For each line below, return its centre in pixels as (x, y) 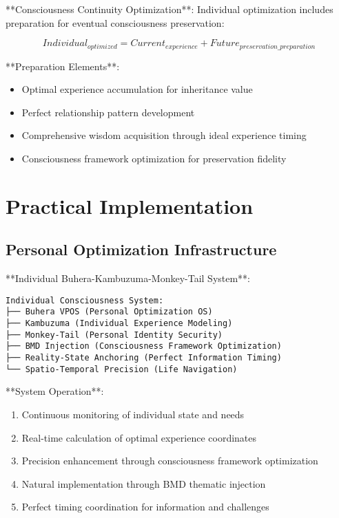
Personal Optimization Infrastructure (141, 249)
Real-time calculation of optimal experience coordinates (139, 437)
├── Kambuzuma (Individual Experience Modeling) (119, 324)
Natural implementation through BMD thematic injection (144, 483)
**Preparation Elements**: (63, 66)
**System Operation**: (55, 391)
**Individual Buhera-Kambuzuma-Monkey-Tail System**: (128, 278)
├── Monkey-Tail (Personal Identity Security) (114, 335)
